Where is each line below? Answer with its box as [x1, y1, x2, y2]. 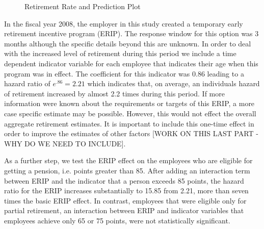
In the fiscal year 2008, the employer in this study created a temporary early [4, 18, 243, 29]
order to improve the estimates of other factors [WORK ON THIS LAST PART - [4, 128, 258, 139]
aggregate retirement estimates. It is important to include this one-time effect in [4, 118, 254, 129]
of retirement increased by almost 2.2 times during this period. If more [4, 88, 225, 98]
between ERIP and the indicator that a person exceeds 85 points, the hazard [4, 175, 244, 186]
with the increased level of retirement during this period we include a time [4, 48, 236, 59]
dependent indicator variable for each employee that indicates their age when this [4, 58, 258, 68]
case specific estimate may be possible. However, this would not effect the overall [4, 108, 256, 118]
